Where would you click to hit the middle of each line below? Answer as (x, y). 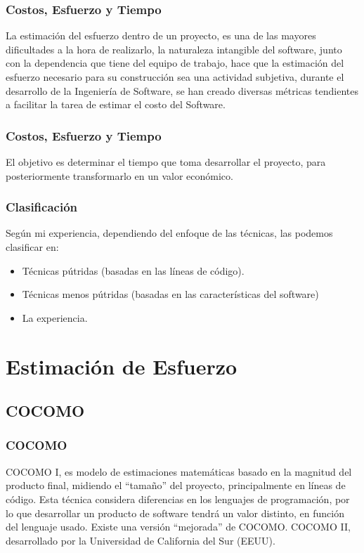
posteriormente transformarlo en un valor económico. (119, 175)
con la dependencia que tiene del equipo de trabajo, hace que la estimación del (175, 63)
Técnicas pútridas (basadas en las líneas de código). (133, 270)
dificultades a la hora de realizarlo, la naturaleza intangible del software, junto (174, 49)
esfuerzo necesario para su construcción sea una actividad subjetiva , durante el (175, 77)
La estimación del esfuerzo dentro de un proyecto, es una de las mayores (161, 35)
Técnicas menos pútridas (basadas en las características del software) (170, 294)
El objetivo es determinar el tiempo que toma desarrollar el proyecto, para (166, 162)
